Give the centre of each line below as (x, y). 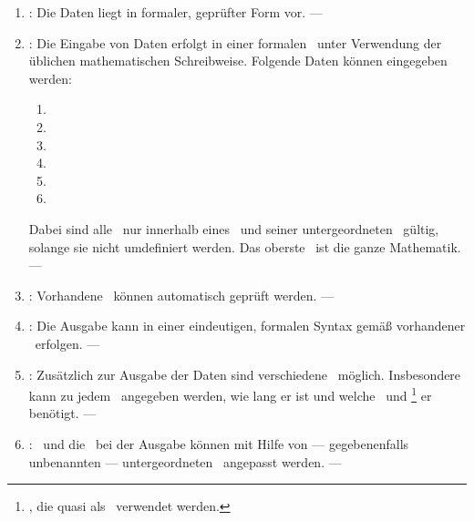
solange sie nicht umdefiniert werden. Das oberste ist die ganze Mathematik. (245, 246)
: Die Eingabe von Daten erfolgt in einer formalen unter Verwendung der (235, 42)
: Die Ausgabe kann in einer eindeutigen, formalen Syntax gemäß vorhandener (247, 326)
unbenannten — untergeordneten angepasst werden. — (185, 461)
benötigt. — (62, 413)
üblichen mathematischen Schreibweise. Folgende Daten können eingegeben (238, 61)
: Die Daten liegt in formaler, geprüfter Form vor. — (175, 12)
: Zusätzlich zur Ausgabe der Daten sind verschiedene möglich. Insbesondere (245, 374)
